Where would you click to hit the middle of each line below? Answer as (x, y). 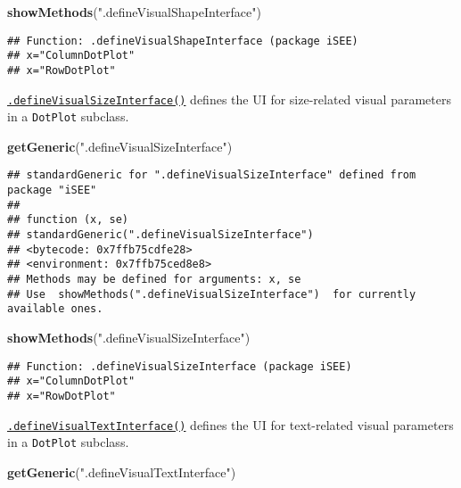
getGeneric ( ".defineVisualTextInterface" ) (122, 471)
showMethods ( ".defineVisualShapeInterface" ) (134, 12)
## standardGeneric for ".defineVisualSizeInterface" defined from (212, 175)
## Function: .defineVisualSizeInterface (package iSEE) (180, 366)
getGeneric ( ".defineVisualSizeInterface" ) (120, 146)
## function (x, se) (68, 220)
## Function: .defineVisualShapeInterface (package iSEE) (183, 41)
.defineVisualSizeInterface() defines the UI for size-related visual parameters (229, 99)
